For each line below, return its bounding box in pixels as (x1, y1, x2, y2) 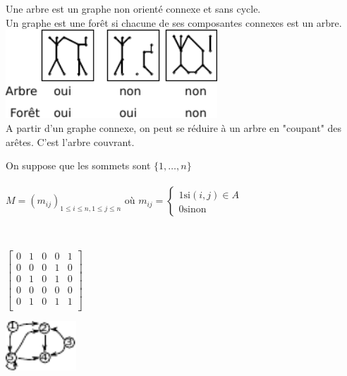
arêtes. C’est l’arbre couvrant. (6, 134, 135, 149)
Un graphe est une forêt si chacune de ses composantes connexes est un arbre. (6, 15, 342, 30)
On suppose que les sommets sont (6, 158, 151, 173)
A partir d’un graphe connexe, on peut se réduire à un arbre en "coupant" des (6, 120, 342, 135)
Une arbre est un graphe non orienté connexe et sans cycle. (6, 1, 261, 16)
